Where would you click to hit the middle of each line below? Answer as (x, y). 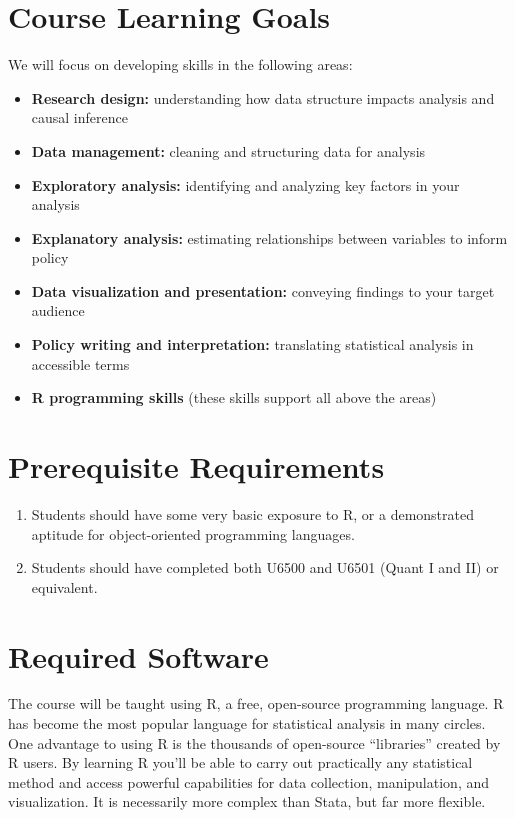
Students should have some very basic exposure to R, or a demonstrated (252, 513)
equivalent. (64, 586)
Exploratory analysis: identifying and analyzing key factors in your (245, 184)
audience (58, 310)
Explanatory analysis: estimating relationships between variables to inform (269, 237)
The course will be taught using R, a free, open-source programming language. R (256, 703)
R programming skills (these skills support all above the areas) (234, 397)
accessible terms (80, 363)
